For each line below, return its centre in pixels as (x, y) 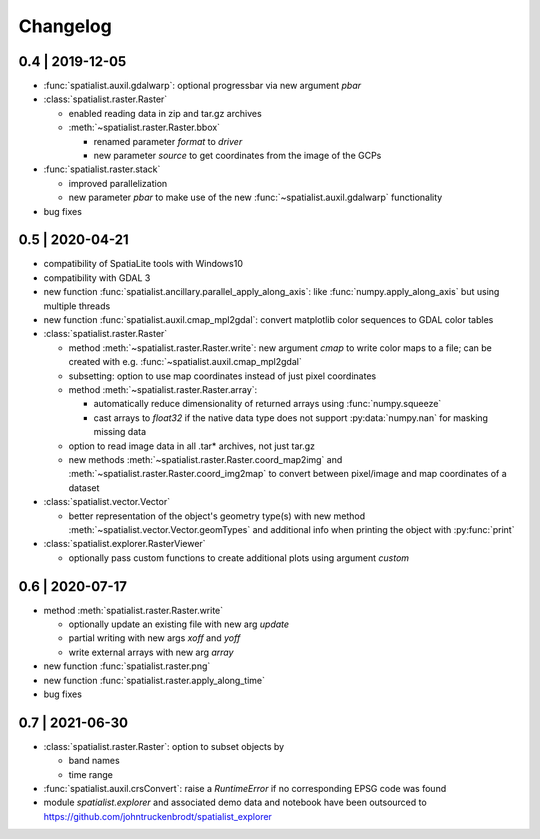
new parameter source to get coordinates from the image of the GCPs (237, 156)
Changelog (65, 26)
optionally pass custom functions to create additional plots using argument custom (239, 557)
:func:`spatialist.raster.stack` (102, 169)
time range (91, 774)
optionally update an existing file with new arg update (179, 624)
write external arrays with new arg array (151, 652)
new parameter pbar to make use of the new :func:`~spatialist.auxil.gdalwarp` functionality (255, 197)
